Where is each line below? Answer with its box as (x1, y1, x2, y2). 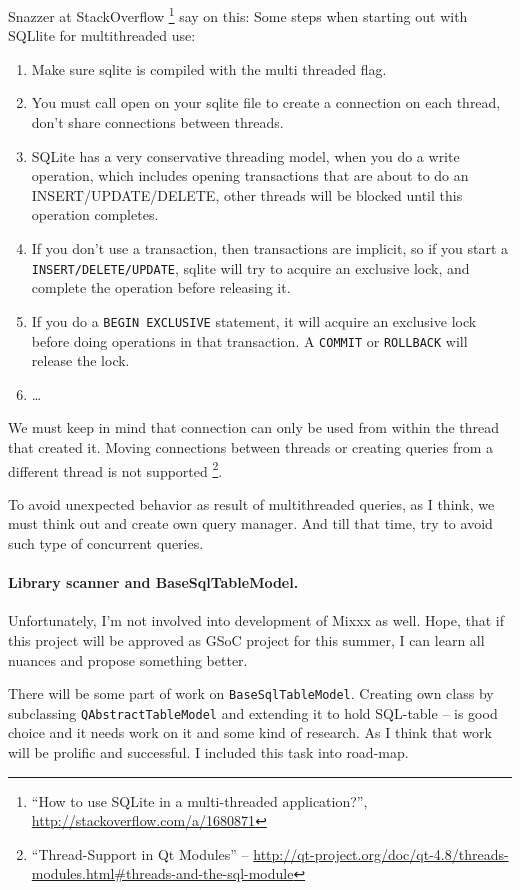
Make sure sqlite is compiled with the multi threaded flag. (31, 58, 387, 79)
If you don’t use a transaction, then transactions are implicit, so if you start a (31, 238, 509, 258)
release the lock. (31, 350, 130, 371)
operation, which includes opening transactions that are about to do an (31, 165, 469, 186)
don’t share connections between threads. (31, 112, 284, 133)
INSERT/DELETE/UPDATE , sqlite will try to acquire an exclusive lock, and (31, 257, 470, 278)
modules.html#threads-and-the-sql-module (31, 863, 294, 884)
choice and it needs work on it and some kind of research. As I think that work (8, 722, 492, 743)
